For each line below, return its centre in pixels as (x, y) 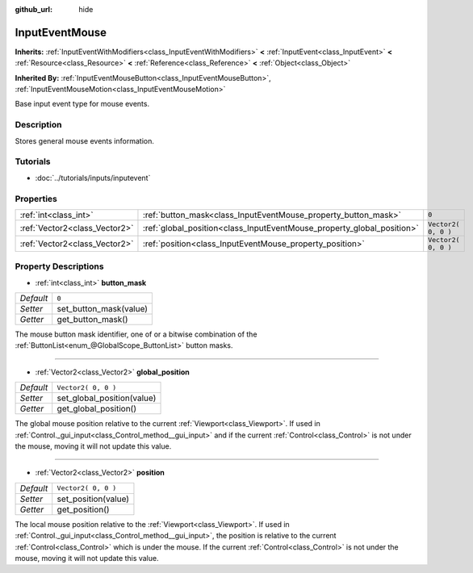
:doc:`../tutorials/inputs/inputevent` (93, 178)
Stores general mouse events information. (85, 140)
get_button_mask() (92, 320)
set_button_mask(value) (103, 309)
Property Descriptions (59, 266)
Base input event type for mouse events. (82, 104)
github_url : (33, 9)
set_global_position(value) (107, 398)
